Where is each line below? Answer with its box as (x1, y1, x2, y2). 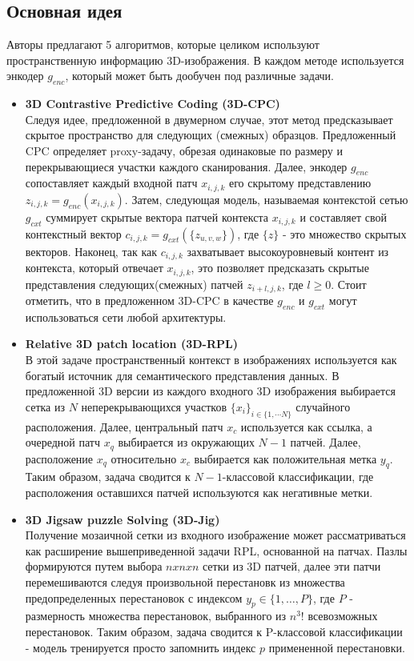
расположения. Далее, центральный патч (25, 418, 223, 435)
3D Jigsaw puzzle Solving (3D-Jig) (25, 511, 220, 527)
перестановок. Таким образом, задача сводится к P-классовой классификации (25, 623, 403, 639)
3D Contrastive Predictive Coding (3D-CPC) (25, 95, 280, 112)
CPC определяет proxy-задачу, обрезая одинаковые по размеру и (25, 142, 343, 158)
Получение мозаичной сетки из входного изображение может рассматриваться (25, 527, 406, 543)
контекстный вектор (25, 225, 122, 242)
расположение (25, 450, 94, 467)
